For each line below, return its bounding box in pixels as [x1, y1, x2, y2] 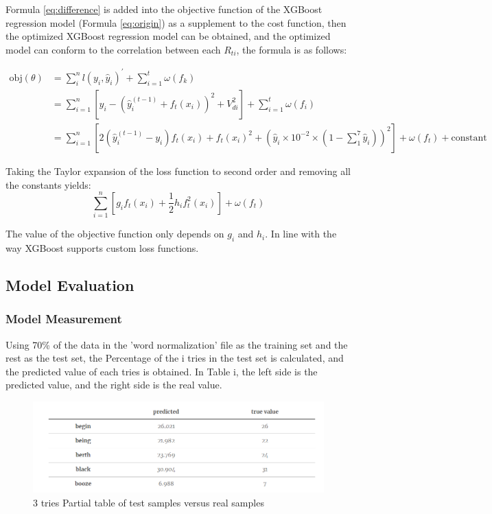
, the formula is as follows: [236, 42, 347, 56]
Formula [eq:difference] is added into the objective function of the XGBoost [5, 2, 323, 16]
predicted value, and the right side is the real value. [5, 377, 222, 392]
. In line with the [265, 226, 337, 241]
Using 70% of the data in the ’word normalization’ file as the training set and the [5, 337, 348, 351]
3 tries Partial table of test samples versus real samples [33, 495, 264, 509]
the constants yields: [5, 177, 91, 191]
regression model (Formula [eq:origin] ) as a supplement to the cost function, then [5, 15, 347, 30]
